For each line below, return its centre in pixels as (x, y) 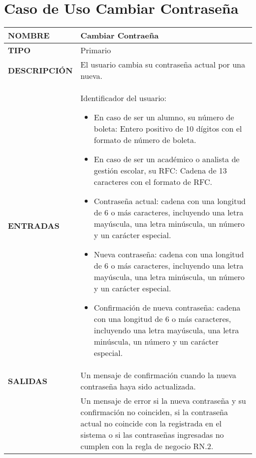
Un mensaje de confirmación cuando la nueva (158, 375)
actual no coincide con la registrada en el (151, 423)
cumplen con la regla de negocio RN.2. (147, 446)
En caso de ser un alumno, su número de (164, 117)
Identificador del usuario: (124, 98)
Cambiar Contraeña (120, 35)
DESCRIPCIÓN (40, 70)
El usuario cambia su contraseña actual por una (163, 65)
